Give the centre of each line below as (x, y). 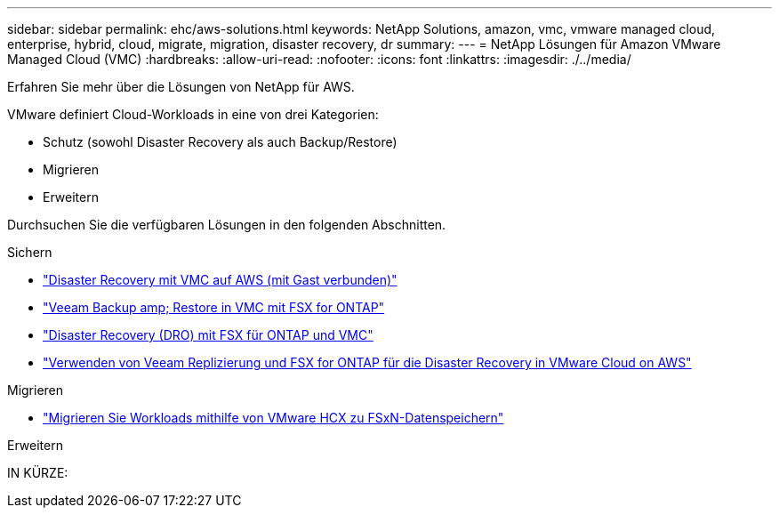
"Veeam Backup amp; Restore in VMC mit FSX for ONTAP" (214, 307)
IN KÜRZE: (38, 473)
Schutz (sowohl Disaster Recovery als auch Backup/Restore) (220, 142)
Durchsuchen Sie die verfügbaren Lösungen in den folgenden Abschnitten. (227, 225)
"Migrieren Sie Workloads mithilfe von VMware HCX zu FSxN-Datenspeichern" (273, 418)
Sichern (30, 252)
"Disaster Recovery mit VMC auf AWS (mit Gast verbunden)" (220, 280)
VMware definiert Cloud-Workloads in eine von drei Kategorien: (193, 114)
